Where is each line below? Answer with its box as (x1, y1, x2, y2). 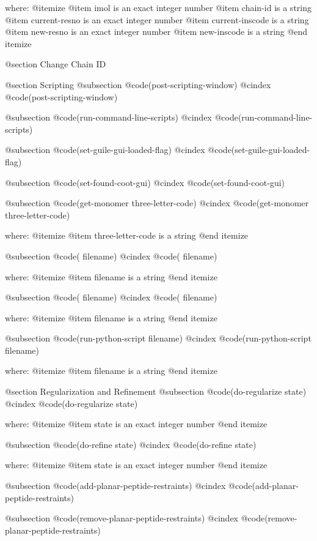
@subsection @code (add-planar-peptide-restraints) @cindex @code (5, 479, 252, 492)
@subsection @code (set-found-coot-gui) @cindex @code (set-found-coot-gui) (5, 176, 285, 188)
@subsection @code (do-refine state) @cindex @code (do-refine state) (5, 438, 257, 450)
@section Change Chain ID (5, 58, 106, 70)
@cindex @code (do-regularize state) (5, 397, 138, 409)
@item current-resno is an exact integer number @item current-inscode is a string (5, 13, 309, 26)
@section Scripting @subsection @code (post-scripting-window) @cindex (5, 78, 271, 91)
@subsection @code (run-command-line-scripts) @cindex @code (5, 111, 238, 124)
